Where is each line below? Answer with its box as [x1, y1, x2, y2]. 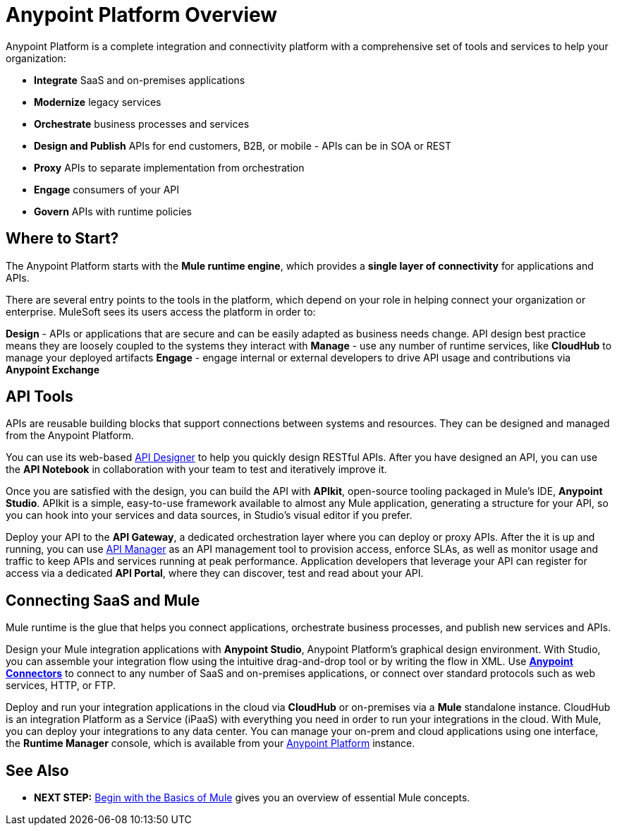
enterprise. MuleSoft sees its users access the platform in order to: [6, 305, 316, 318]
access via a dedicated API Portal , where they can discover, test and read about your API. [6, 567, 424, 580]
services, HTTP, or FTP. [6, 679, 116, 692]
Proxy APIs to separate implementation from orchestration [34, 161, 305, 174]
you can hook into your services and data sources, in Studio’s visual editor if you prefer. [6, 509, 413, 522]
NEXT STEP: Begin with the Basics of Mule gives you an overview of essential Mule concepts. [34, 791, 470, 804]
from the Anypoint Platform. [6, 429, 134, 442]
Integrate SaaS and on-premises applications [34, 73, 245, 86]
